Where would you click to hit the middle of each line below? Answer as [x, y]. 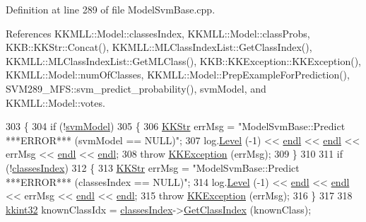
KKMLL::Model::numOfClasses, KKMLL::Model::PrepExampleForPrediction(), [178, 75]
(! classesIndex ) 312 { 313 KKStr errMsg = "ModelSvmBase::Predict [153, 167]
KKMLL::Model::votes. [55, 102]
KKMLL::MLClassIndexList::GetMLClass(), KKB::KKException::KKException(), [184, 60]
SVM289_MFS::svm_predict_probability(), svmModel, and [136, 88]
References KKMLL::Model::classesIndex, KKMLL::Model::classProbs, [158, 33]
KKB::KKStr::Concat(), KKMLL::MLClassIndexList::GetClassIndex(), [159, 47]
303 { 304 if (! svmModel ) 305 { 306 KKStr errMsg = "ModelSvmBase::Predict [176, 126]
